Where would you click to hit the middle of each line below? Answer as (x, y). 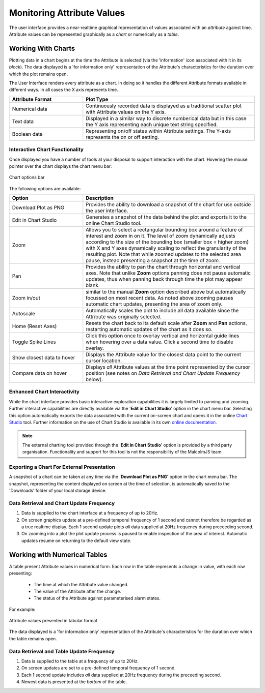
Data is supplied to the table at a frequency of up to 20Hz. (80, 661)
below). (94, 380)
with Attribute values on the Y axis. (126, 112)
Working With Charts (42, 48)
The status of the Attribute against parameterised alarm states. (97, 598)
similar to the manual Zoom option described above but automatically (166, 292)
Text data (23, 121)
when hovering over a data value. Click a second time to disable (159, 342)
